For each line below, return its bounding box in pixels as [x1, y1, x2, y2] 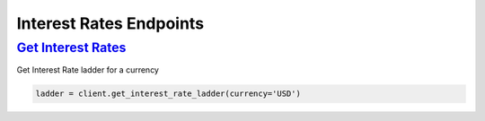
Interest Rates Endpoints [16, 13, 205, 33]
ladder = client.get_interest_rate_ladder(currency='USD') [35, 89, 301, 99]
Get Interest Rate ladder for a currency [16, 65, 159, 75]
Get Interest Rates [16, 39, 127, 56]
